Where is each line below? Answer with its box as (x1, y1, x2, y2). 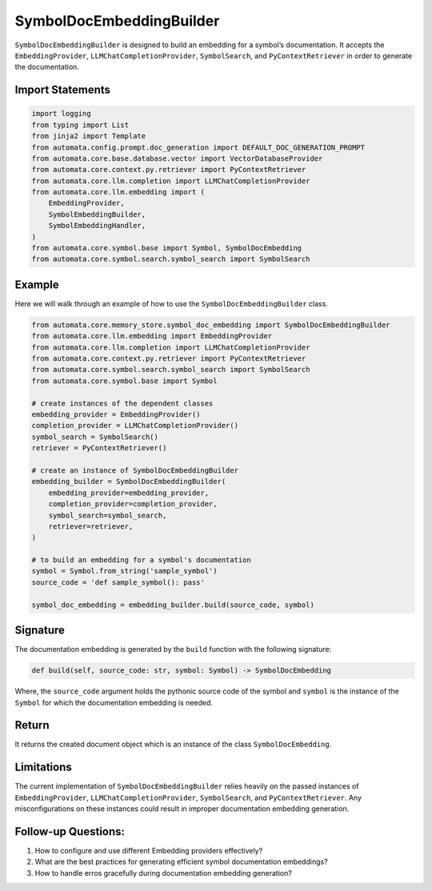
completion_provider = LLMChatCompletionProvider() (31, 421, 239, 430)
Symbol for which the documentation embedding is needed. (14, 697, 214, 707)
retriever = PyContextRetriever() (31, 444, 167, 453)
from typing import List (31, 120, 130, 130)
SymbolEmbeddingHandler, (48, 221, 146, 230)
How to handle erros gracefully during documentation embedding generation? (34, 868, 292, 877)
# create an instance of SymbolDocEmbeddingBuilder (31, 465, 239, 475)
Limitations (14, 761, 72, 774)
